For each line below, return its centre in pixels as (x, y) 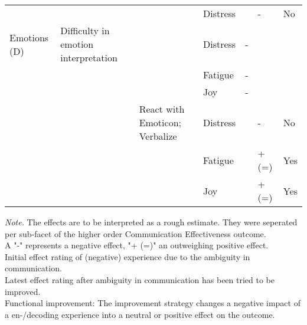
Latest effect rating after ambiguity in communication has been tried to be (140, 279)
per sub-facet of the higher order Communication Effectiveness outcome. (135, 233)
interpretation (89, 58)
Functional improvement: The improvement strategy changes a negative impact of (153, 303)
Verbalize (158, 136)
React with (162, 109)
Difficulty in (85, 30)
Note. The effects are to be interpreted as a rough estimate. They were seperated (151, 222)
